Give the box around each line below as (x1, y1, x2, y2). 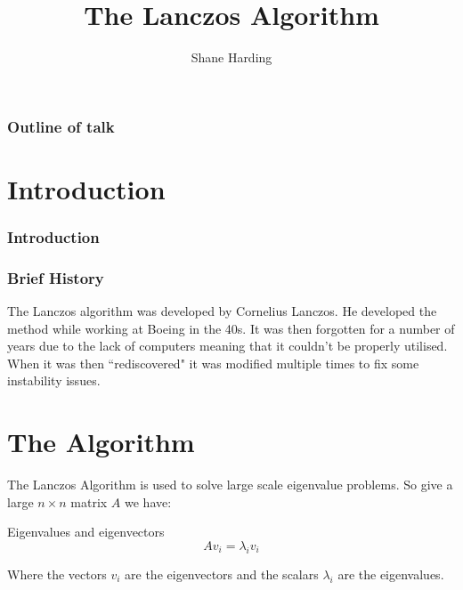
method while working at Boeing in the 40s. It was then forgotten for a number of (7, 319, 455, 337)
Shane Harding (191, 48, 272, 67)
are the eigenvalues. (337, 564, 444, 583)
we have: (125, 492, 172, 511)
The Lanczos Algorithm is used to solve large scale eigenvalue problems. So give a (7, 475, 453, 494)
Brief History (7, 266, 104, 288)
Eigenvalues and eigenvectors (7, 522, 165, 541)
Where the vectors (7, 564, 107, 583)
